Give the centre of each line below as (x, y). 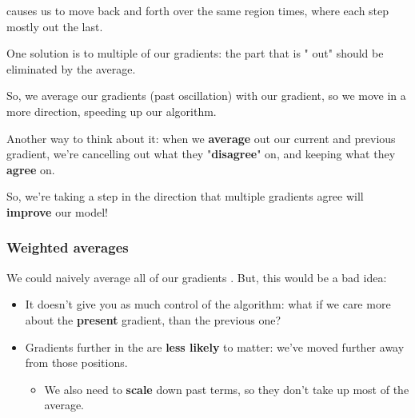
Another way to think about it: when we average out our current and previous (201, 138)
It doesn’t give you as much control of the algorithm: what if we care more (208, 304)
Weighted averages (68, 247)
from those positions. (76, 362)
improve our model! (57, 211)
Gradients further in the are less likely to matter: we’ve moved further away (215, 346)
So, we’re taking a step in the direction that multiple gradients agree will (185, 196)
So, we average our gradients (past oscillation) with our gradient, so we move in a (206, 96)
